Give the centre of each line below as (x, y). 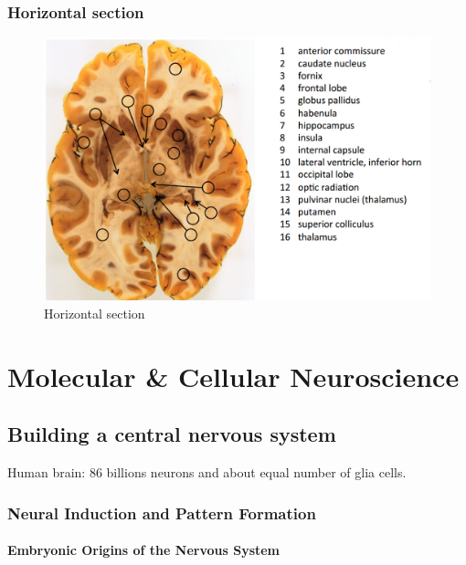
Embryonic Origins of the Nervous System (144, 550)
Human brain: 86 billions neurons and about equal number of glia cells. (207, 472)
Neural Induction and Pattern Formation (162, 513)
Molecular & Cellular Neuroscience (233, 376)
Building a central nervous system (172, 434)
